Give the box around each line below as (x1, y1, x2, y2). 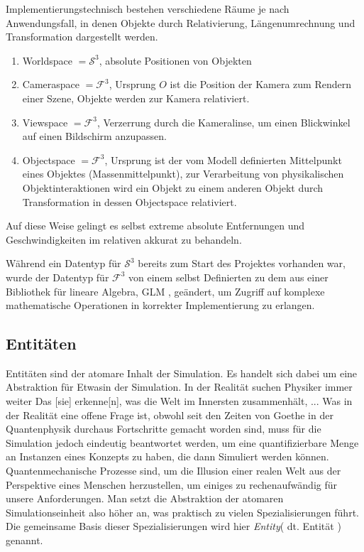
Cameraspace (22, 77, 80, 92)
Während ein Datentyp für (6, 256, 121, 271)
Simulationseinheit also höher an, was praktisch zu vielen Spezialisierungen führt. (6, 504, 359, 519)
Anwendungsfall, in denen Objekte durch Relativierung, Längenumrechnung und (6, 15, 355, 30)
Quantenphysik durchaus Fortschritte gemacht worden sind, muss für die (6, 421, 321, 436)
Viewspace (22, 114, 68, 129)
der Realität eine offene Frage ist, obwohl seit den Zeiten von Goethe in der (6, 407, 333, 422)
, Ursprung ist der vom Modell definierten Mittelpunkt (104, 152, 342, 167)
